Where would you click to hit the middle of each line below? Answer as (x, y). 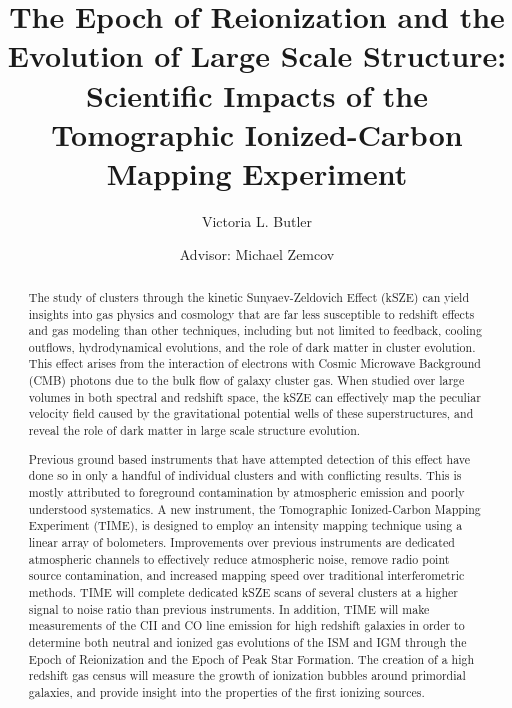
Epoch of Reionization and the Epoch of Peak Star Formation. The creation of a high (251, 658)
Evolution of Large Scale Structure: (257, 55)
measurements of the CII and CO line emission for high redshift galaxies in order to (246, 625)
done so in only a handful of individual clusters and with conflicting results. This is (245, 475)
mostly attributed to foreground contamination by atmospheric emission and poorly (246, 491)
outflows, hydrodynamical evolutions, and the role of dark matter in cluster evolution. (252, 346)
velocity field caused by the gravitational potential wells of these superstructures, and (251, 413)
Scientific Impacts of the (257, 94)
